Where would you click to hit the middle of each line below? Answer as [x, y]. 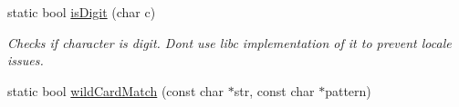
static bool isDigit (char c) [82, 12]
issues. [26, 60]
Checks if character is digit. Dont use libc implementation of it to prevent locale [229, 42]
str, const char [274, 90]
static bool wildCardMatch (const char [116, 90]
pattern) [348, 90]
